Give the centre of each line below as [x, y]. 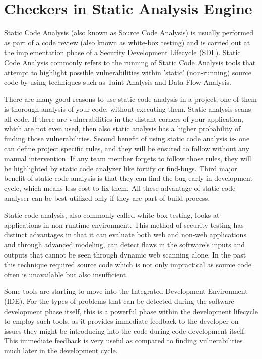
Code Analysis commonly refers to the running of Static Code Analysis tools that [130, 62]
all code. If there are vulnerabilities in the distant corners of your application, [124, 118]
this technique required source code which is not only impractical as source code [128, 264]
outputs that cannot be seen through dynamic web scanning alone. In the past [125, 254]
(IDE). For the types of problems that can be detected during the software [119, 301]
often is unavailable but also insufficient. [66, 274]
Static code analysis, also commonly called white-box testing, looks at [112, 215]
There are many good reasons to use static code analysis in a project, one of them [130, 99]
